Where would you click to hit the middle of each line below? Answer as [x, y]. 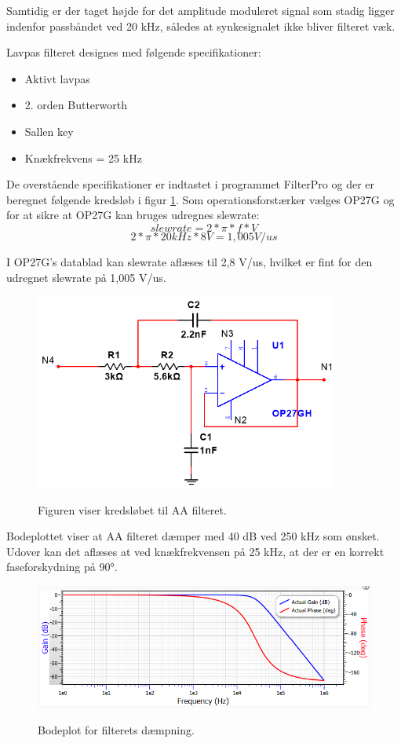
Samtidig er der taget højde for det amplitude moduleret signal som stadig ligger [200, 10]
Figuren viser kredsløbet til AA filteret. [132, 509]
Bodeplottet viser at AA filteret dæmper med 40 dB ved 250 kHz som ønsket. [193, 536]
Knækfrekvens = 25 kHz [83, 157]
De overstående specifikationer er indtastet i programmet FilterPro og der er [190, 184]
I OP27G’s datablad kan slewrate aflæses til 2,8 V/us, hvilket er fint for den [190, 261]
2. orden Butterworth [76, 105]
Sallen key [49, 131]
